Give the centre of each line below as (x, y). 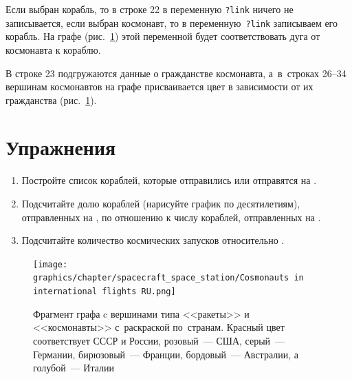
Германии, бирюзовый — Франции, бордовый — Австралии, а (166, 354)
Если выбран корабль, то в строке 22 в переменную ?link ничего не (150, 9)
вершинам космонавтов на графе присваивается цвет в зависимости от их (159, 86)
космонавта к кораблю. (53, 49)
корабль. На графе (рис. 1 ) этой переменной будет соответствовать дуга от (163, 36)
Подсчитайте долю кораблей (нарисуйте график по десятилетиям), (161, 203)
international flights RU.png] (104, 292)
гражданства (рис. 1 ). (51, 100)
